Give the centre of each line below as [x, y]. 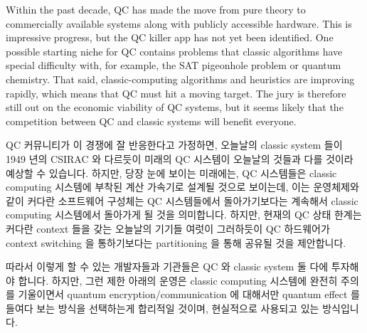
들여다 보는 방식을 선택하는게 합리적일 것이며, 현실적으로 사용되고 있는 [163, 308]
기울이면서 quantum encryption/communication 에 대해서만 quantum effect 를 [189, 294]
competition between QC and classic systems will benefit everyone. [151, 121]
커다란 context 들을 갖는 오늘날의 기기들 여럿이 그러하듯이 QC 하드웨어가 [168, 228]
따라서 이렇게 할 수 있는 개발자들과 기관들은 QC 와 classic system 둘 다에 [167, 266]
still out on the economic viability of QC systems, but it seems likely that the [175, 107]
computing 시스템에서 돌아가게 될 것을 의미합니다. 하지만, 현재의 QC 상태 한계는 [184, 215]
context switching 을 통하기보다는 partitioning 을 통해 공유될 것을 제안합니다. [176, 242]
